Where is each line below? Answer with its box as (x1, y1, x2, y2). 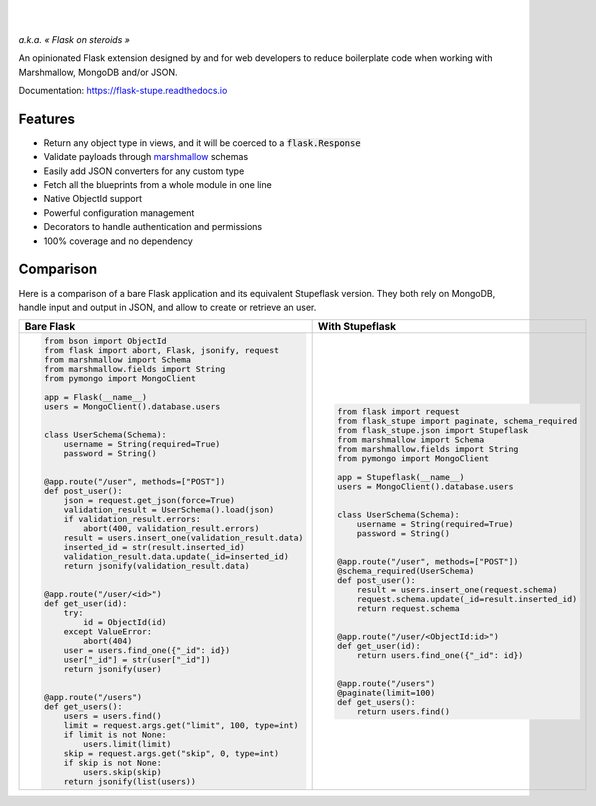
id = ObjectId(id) (83, 617, 167, 628)
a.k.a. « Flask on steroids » (18, 33, 130, 45)
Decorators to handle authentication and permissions (43, 221, 263, 233)
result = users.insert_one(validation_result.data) (63, 533, 304, 544)
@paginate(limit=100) (336, 687, 436, 698)
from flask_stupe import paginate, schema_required (336, 415, 578, 426)
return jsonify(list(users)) (63, 776, 197, 787)
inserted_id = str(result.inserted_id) (63, 542, 245, 553)
